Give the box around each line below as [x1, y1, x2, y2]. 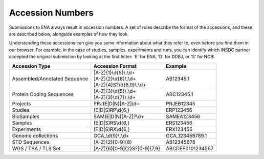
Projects [12, 100, 31, 107]
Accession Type [12, 62, 51, 69]
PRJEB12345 [165, 100, 196, 107]
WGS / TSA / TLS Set [12, 145, 61, 152]
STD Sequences [12, 139, 49, 145]
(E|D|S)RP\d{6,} [93, 106, 130, 113]
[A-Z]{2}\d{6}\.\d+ [93, 75, 136, 82]
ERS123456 [165, 119, 193, 126]
